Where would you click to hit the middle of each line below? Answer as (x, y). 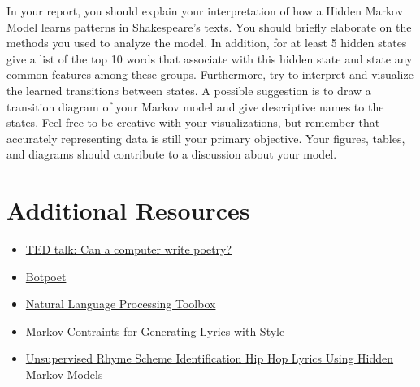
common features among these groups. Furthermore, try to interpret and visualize (210, 74)
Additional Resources (128, 210)
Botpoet (46, 276)
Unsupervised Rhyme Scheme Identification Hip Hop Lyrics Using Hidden (210, 358)
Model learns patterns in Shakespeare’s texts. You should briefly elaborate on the (209, 26)
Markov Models (64, 374)
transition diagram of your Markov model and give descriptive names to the (195, 106)
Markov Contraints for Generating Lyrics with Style (155, 330)
